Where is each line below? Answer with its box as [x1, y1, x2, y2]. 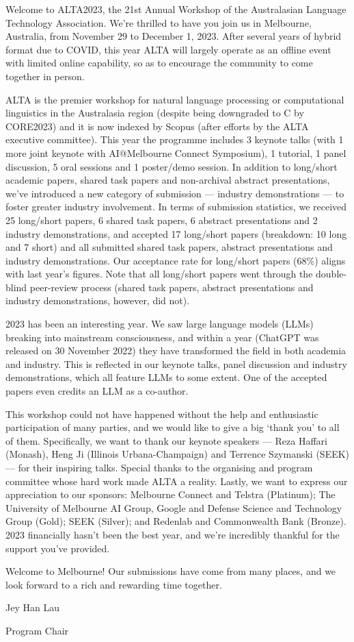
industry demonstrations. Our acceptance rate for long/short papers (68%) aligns [5, 253, 346, 267]
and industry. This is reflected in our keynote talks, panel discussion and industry [5, 356, 347, 371]
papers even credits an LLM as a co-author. [5, 384, 189, 398]
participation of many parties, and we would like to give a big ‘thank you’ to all [5, 420, 340, 434]
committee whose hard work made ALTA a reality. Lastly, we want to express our [5, 473, 348, 488]
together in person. [5, 69, 85, 83]
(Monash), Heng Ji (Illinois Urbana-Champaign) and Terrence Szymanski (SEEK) [5, 447, 350, 461]
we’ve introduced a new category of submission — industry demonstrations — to [5, 186, 344, 200]
